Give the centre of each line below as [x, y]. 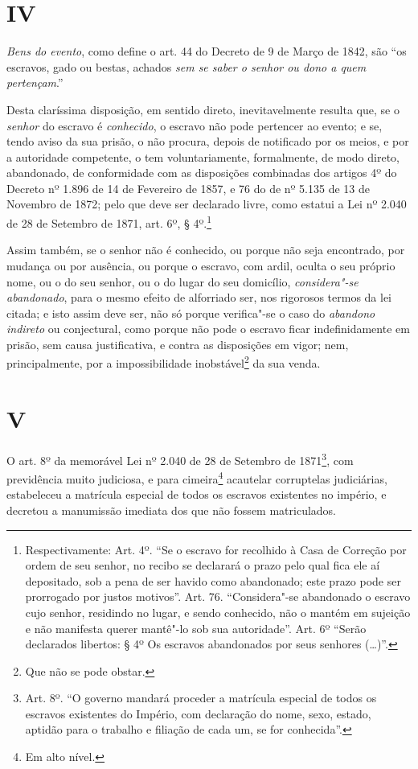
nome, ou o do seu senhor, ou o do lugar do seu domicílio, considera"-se [182, 281]
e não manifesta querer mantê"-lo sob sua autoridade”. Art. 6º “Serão [196, 628]
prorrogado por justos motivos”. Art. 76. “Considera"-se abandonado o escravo [218, 596]
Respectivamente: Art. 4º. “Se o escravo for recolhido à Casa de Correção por [216, 549]
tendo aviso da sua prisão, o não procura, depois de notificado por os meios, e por [208, 141]
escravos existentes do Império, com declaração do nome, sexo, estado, [198, 713]
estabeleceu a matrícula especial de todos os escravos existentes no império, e [197, 494]
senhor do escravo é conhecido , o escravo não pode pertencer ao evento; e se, [195, 125]
